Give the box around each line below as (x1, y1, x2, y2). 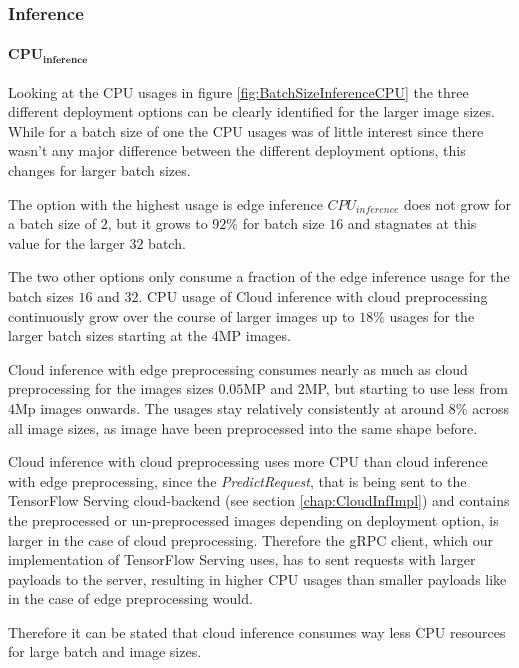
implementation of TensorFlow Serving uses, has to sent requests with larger (8, 549, 476, 570)
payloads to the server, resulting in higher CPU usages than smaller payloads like (8, 568, 507, 589)
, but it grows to (107, 213, 208, 234)
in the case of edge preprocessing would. (8, 588, 253, 609)
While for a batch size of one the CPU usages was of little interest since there (8, 120, 484, 141)
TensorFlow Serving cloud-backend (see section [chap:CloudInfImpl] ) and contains (8, 490, 510, 511)
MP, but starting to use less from (304, 378, 508, 399)
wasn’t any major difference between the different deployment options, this (8, 140, 466, 161)
